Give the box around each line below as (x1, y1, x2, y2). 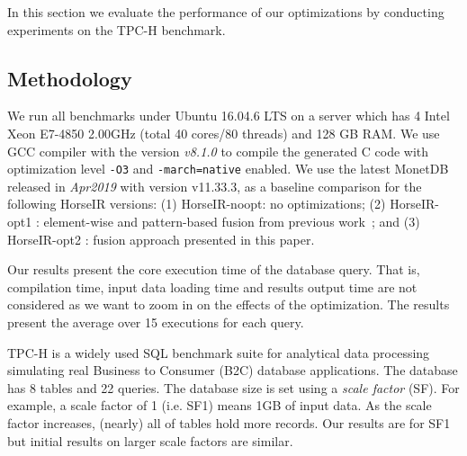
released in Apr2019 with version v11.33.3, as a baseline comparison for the (7, 176, 422, 195)
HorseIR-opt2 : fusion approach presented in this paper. (7, 229, 315, 248)
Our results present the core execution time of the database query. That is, (7, 260, 420, 279)
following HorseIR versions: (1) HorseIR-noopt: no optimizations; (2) (7, 194, 386, 213)
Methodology (7, 64, 132, 92)
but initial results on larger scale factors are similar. (7, 431, 293, 450)
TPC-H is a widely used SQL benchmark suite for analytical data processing (7, 343, 430, 362)
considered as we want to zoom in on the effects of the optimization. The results (7, 295, 450, 314)
